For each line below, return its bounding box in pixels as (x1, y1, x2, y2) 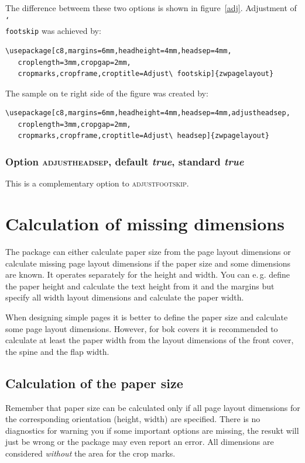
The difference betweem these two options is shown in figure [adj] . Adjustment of (5, 2, 297, 13)
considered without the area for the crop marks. (5, 447, 176, 459)
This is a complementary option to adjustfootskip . (5, 177, 189, 189)
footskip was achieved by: (5, 25, 101, 37)
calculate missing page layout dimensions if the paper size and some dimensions (5, 257, 291, 269)
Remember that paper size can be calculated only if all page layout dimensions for (5, 401, 300, 413)
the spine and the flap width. (5, 345, 109, 357)
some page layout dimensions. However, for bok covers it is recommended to (5, 322, 278, 334)
